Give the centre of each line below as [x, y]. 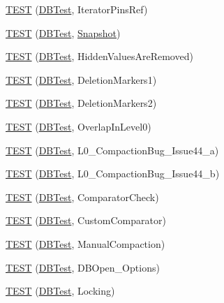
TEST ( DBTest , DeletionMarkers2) [81, 103]
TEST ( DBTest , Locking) [60, 291]
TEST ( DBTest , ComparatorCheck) [82, 197]
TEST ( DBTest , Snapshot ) [63, 32]
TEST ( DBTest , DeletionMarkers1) [81, 79]
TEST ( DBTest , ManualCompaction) [85, 243]
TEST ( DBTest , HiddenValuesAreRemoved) [99, 56]
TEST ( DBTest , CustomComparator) [86, 220]
